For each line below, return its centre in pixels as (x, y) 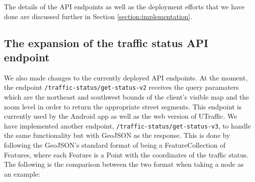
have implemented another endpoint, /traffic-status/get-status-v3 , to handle (127, 125)
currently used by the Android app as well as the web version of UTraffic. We (121, 116)
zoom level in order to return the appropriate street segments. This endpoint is (123, 106)
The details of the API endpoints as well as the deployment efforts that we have (124, 6)
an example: (22, 173)
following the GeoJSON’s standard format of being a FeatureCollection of (115, 145)
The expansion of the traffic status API (106, 42)
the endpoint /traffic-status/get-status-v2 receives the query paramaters (121, 87)
